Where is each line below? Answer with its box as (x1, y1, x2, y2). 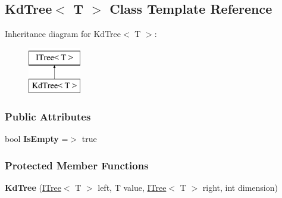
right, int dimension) (202, 181, 278, 193)
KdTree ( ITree (5, 181, 61, 193)
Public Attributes (5, 109, 91, 123)
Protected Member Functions (5, 157, 149, 172)
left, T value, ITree (98, 181, 167, 193)
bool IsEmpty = (5, 132, 68, 145)
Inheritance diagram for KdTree (5, 27, 121, 40)
